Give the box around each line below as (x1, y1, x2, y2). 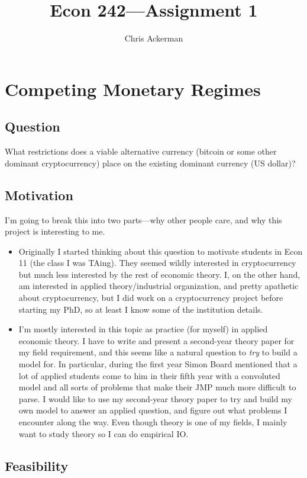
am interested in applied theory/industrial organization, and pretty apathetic (18, 280, 299, 292)
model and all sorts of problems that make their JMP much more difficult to (18, 381, 296, 393)
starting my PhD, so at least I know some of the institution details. (18, 303, 263, 315)
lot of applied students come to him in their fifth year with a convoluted (18, 369, 280, 381)
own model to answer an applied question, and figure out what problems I (18, 404, 287, 416)
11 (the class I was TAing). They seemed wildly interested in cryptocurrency (18, 256, 296, 269)
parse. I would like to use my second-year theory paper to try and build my (18, 392, 292, 405)
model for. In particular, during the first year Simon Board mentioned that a (18, 358, 298, 370)
